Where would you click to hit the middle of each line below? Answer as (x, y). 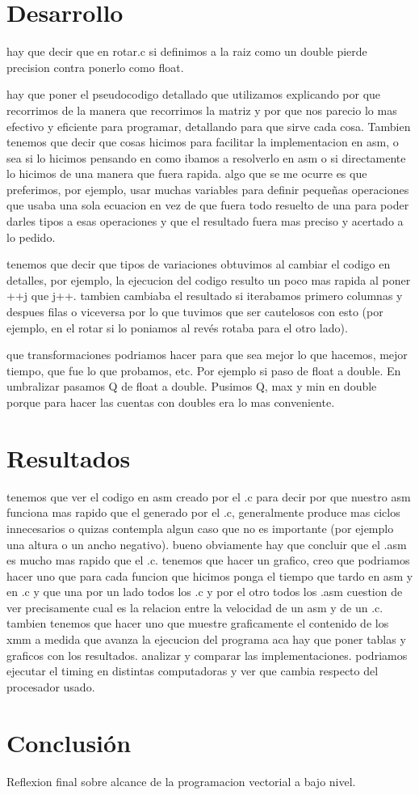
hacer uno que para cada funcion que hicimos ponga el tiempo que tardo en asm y (210, 575)
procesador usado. (51, 686)
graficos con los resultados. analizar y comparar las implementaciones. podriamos (207, 655)
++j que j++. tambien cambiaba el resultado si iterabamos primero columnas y (205, 296)
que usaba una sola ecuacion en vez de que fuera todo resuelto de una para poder (208, 205)
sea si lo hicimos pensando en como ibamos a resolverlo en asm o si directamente (206, 157)
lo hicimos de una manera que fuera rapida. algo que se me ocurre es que (187, 173)
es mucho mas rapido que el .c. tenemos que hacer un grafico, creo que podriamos (208, 560)
